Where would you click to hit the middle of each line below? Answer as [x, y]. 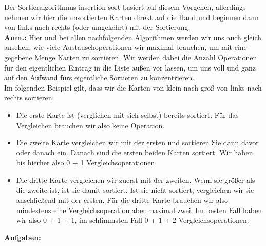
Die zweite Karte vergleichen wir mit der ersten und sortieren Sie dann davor [137, 142]
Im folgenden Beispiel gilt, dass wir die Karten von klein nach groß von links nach [133, 87]
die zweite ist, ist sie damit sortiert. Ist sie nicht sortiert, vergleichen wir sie [135, 190]
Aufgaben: [23, 237]
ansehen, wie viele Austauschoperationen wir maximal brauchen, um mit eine [126, 47]
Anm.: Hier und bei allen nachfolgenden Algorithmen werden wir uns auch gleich [133, 37]
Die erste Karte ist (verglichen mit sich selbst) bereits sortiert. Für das [127, 115]
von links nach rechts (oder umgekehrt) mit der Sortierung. [97, 27]
